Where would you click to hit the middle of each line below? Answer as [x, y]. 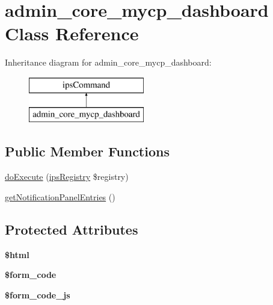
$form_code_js [38, 294]
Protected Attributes [72, 229]
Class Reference [72, 33]
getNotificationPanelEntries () [60, 196]
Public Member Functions [87, 151]
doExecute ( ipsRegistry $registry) [67, 177]
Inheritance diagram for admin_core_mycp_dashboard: [108, 62]
